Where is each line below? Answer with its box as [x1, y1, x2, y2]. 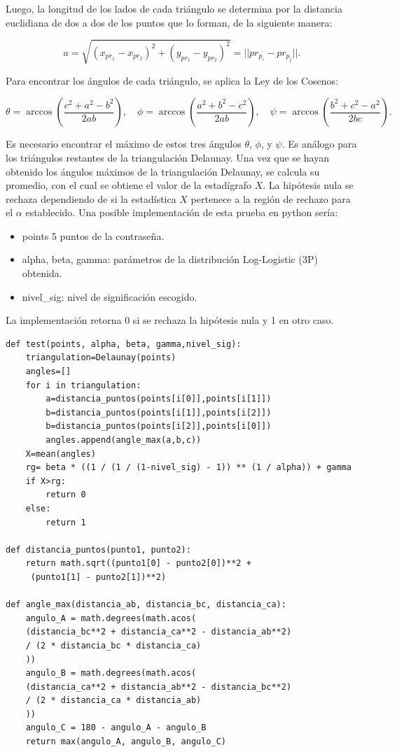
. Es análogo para [281, 136, 357, 151]
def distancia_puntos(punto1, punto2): [6, 544, 191, 555]
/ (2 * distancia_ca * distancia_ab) [25, 695, 202, 706]
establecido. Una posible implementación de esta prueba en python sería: [25, 205, 338, 220]
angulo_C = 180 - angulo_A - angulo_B [25, 723, 207, 733]
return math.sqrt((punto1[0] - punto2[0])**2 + [25, 558, 251, 569]
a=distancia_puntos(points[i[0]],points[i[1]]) [46, 394, 272, 404]
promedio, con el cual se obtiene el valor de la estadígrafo [6, 178, 252, 192]
